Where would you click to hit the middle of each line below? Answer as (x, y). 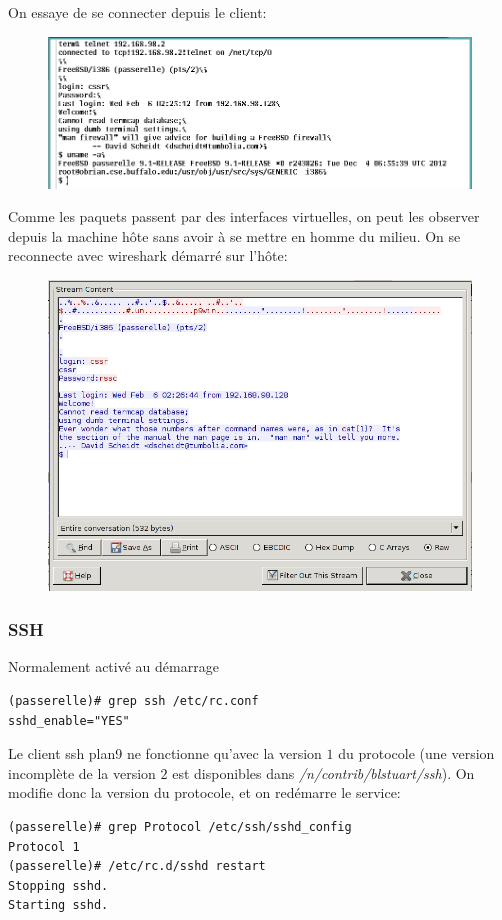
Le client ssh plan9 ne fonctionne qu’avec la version (165, 753)
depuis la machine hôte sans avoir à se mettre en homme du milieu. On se (234, 235)
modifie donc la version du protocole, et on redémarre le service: (204, 792)
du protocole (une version (416, 753)
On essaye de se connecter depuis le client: (137, 12)
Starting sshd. (58, 905)
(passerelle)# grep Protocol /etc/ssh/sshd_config (180, 826)
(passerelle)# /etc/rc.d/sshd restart (137, 866)
